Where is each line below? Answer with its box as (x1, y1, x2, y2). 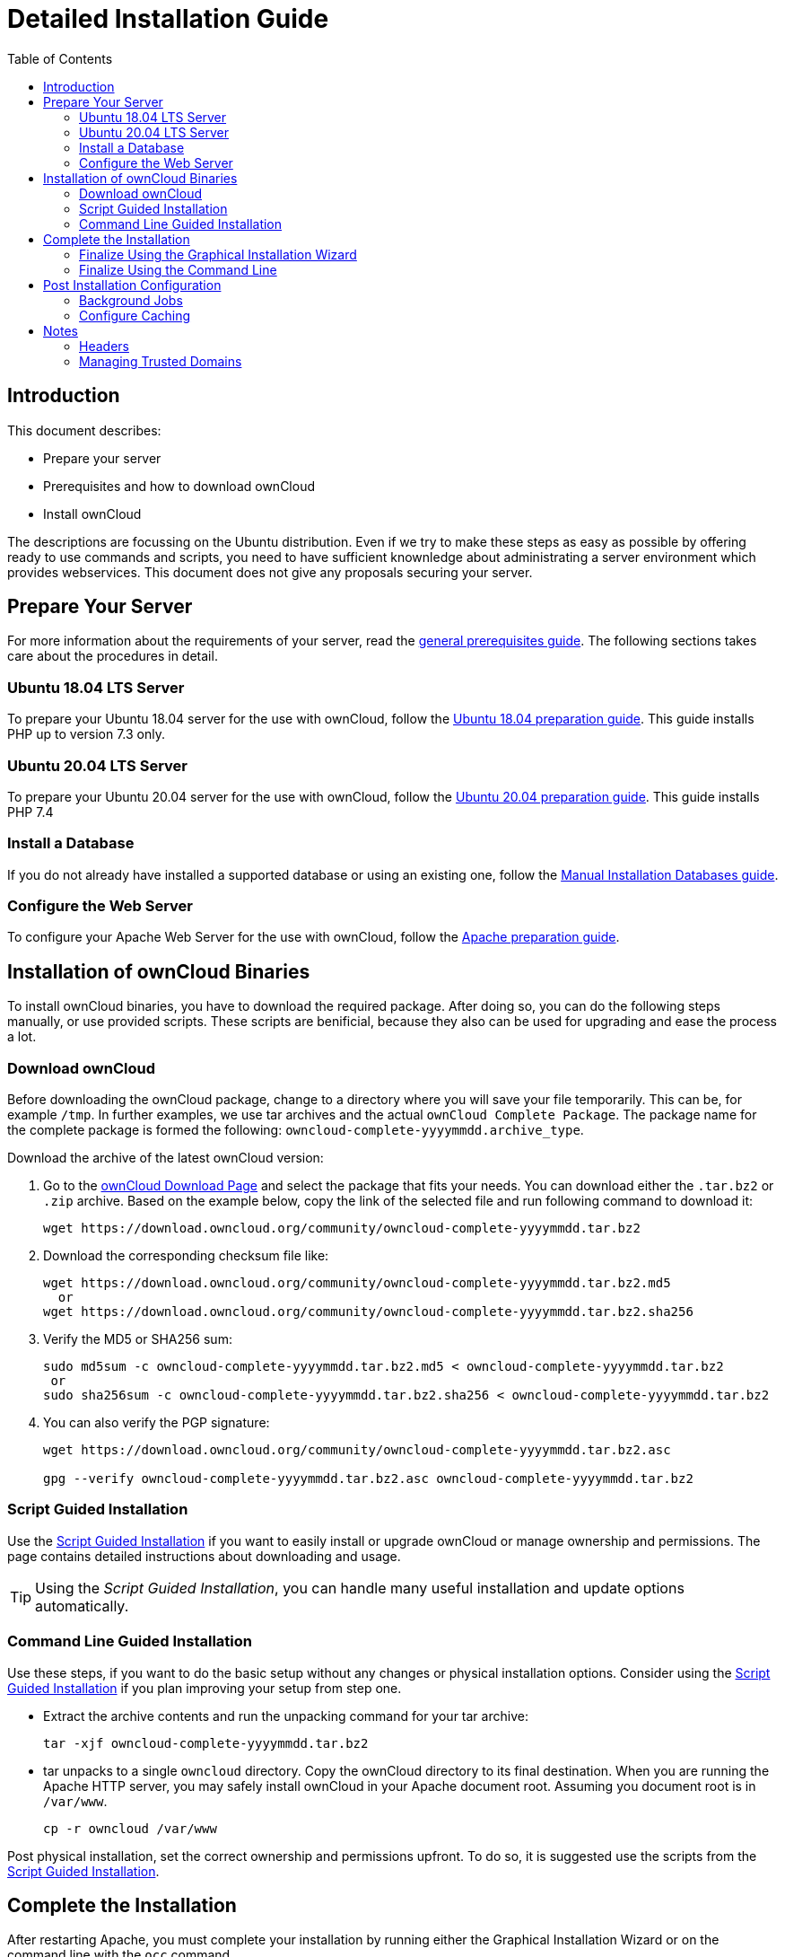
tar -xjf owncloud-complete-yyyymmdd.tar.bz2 (43, 1735, 369, 1751)
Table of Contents (7, 50, 113, 66)
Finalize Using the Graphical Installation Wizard (79, 246, 357, 262)
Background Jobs (79, 292, 183, 308)
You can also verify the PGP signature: (43, 1415, 270, 1431)
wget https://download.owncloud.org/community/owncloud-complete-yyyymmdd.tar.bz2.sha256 (43, 1304, 693, 1320)
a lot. (7, 1029, 37, 1045)
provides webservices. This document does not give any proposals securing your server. (7, 564, 533, 580)
